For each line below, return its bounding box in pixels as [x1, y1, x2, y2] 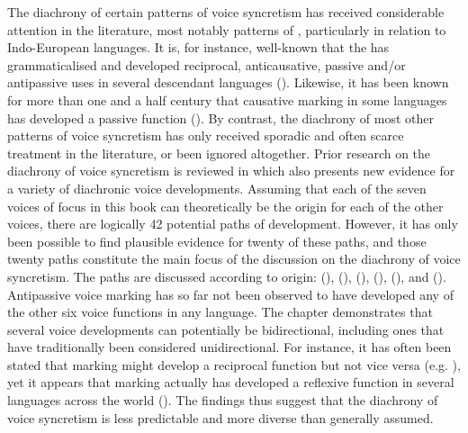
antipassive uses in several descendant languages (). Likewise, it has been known [7, 73, 449, 92]
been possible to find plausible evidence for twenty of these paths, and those [7, 231, 427, 250]
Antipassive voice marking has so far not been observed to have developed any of [7, 284, 454, 303]
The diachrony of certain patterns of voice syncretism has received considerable [7, 3, 445, 21]
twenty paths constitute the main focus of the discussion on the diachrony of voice [7, 249, 461, 268]
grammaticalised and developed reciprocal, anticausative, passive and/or [7, 55, 406, 74]
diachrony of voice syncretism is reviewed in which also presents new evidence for [7, 161, 455, 180]
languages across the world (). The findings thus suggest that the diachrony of [7, 391, 438, 410]
